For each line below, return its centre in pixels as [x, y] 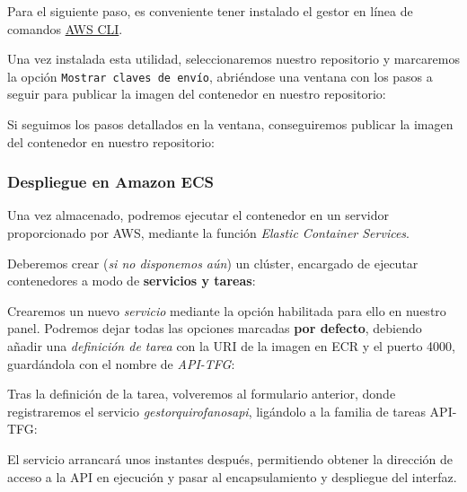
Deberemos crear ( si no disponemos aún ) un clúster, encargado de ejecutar [213, 263]
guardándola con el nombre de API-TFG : [121, 363]
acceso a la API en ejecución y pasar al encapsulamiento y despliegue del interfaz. [232, 476]
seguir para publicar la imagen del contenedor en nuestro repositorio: [197, 94]
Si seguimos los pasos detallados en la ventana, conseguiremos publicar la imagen [230, 124]
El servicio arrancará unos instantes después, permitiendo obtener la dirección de [230, 458]
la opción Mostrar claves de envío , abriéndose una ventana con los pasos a [220, 76]
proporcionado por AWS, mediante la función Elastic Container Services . [208, 233]
